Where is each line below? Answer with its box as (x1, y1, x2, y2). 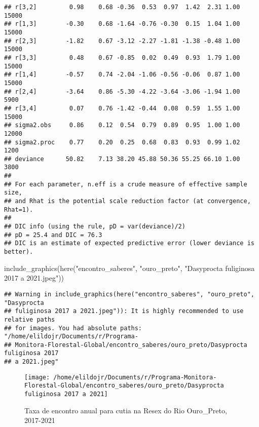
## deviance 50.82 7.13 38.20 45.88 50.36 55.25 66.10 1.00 (4, 155, 240, 163)
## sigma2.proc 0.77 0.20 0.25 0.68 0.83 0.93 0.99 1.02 (4, 138, 240, 146)
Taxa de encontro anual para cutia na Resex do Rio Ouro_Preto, (24, 405, 227, 415)
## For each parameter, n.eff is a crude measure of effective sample (4, 180, 247, 188)
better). (4, 248, 33, 256)
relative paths (4, 316, 55, 323)
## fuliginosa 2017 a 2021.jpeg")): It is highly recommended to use (4, 307, 244, 315)
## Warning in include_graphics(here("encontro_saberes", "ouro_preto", (4, 290, 254, 298)
